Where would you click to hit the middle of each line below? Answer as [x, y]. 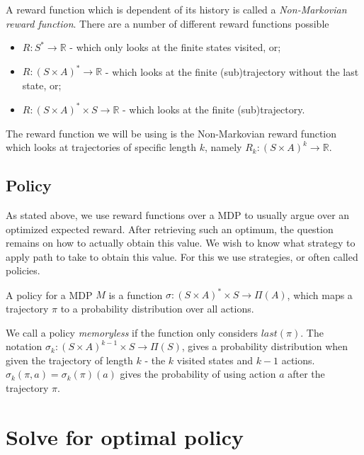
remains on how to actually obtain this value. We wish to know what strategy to [181, 243]
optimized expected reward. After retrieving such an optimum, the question [170, 229]
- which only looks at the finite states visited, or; [175, 47]
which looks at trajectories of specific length [101, 147]
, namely [223, 147]
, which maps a [320, 294]
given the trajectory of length [69, 360]
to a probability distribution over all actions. [157, 309]
